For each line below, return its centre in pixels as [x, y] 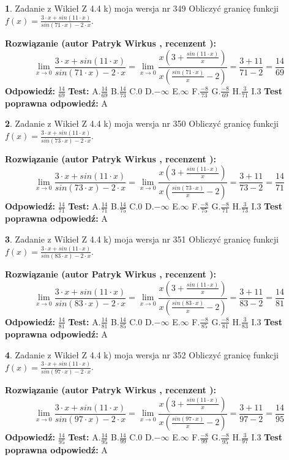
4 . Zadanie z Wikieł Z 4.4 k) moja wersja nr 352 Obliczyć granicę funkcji [142, 354]
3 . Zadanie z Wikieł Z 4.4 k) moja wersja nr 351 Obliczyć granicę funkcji [142, 239]
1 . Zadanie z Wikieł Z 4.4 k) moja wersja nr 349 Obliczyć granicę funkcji [142, 8]
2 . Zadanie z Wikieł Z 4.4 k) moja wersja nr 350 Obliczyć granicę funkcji [142, 123]
